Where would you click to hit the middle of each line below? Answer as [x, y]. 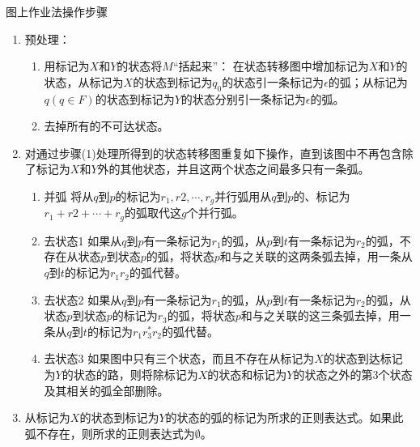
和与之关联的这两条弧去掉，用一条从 [316, 256]
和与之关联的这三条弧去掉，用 [320, 315]
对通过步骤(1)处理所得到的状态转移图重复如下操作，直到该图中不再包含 [213, 153]
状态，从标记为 [84, 81]
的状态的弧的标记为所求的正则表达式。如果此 [284, 417]
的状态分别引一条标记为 [243, 98]
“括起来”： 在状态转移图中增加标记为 [271, 66]
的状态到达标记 [363, 358]
